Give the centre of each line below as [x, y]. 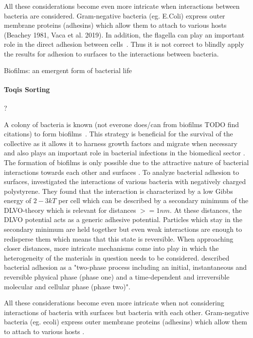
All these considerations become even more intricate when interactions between [122, 6]
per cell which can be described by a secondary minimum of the [153, 200]
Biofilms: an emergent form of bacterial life [68, 70]
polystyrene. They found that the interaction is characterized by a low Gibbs [118, 191]
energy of [18, 200]
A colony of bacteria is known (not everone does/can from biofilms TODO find [122, 124]
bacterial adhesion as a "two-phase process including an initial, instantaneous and [125, 267]
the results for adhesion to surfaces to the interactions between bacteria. [111, 53]
